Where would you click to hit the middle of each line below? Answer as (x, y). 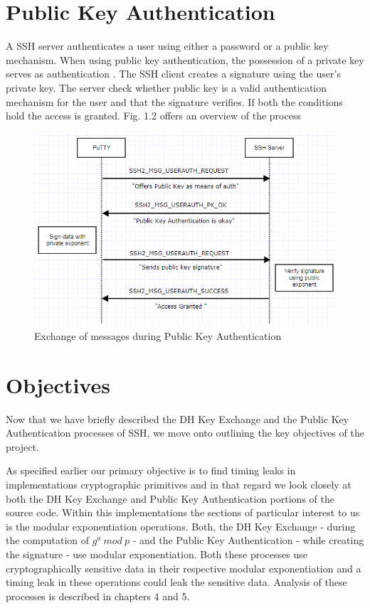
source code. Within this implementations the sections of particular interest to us (183, 512)
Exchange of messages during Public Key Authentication (158, 335)
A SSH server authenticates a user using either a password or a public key (167, 46)
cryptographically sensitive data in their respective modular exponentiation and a (184, 568)
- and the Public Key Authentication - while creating (248, 540)
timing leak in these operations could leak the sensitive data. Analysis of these (176, 582)
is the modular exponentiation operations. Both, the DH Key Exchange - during (181, 526)
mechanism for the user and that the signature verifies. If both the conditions (174, 101)
